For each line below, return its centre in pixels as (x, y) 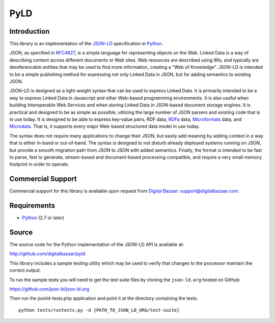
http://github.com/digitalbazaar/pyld (47, 254)
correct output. (25, 271)
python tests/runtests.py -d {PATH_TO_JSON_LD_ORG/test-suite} (99, 310)
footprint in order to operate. (39, 164)
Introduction (30, 31)
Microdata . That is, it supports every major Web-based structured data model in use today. (105, 126)
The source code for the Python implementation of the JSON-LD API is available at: (97, 245)
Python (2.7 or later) (43, 218)
